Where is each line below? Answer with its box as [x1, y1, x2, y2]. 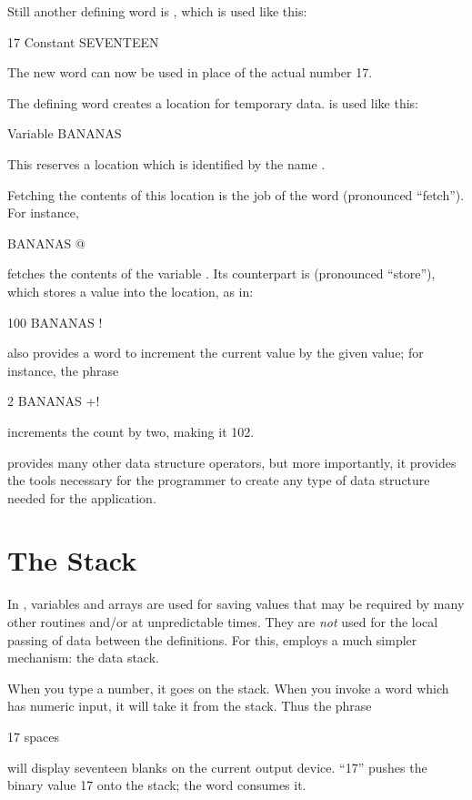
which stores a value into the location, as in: [7, 281, 254, 300]
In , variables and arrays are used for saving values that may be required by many [7, 594, 465, 613]
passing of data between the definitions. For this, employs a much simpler [7, 630, 417, 649]
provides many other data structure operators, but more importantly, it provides [7, 452, 457, 471]
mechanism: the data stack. [7, 648, 159, 667]
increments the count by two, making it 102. [7, 421, 255, 441]
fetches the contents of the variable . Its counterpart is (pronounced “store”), [7, 264, 436, 283]
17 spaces [7, 726, 59, 745]
